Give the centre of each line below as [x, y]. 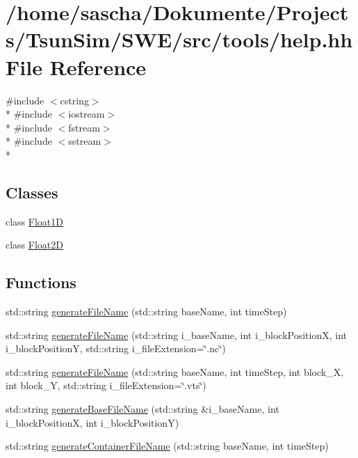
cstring [74, 100]
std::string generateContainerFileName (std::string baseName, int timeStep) [167, 446]
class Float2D [34, 245]
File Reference [76, 66]
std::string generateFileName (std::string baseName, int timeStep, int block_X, [175, 371]
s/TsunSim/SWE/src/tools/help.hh [179, 39]
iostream [87, 114]
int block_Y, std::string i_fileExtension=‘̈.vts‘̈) [106, 385]
